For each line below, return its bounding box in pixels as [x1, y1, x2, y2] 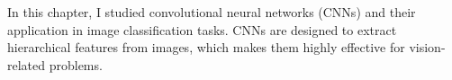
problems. [49, 55, 103, 74]
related [7, 55, 46, 74]
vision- [409, 38, 446, 57]
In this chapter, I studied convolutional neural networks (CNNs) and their [7, 3, 416, 21]
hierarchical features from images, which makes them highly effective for [7, 38, 405, 57]
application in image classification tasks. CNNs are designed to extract [7, 20, 397, 39]
